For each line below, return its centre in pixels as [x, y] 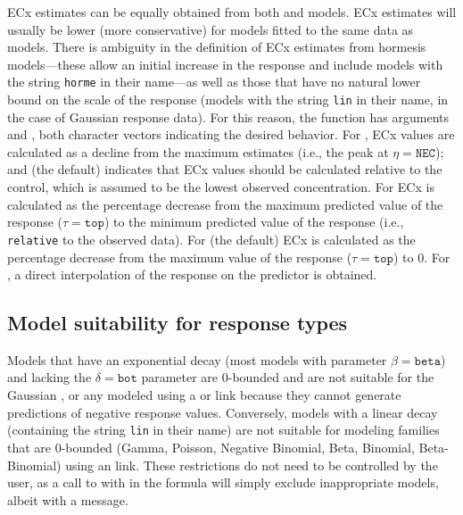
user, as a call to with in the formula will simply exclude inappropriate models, [223, 482]
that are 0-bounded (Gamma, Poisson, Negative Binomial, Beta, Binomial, [211, 447]
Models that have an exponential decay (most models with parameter [197, 359]
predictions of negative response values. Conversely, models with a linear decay [223, 412]
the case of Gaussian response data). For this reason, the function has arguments [228, 116]
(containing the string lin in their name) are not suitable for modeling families [223, 430]
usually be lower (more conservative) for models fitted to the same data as [211, 29]
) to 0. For [422, 257]
